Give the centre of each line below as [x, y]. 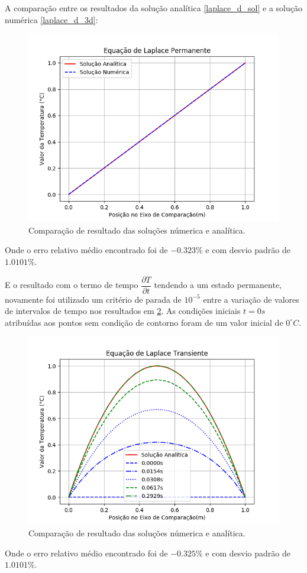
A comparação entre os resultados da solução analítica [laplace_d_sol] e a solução [153, 8]
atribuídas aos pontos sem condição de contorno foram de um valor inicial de [144, 322]
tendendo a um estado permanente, [218, 285]
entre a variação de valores [251, 299]
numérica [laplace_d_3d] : [51, 19]
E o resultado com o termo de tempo [72, 285]
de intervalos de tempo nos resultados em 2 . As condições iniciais [123, 311]
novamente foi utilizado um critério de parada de [93, 299]
